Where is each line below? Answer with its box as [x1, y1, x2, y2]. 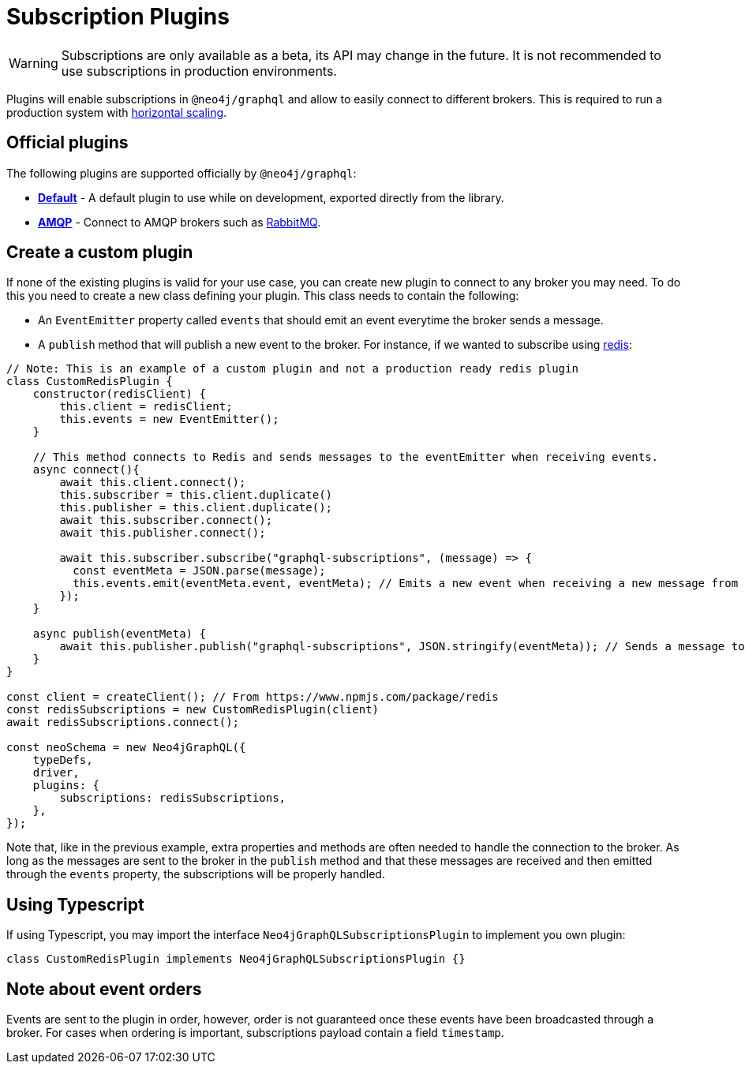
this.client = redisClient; [59, 400, 233, 413]
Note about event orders [6, 978, 202, 999]
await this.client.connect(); [59, 476, 246, 489]
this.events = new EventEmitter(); [59, 413, 279, 426]
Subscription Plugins [6, 3, 230, 30]
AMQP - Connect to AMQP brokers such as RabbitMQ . [38, 215, 321, 229]
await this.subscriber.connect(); [59, 514, 273, 527]
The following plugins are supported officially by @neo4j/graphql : [6, 166, 357, 180]
